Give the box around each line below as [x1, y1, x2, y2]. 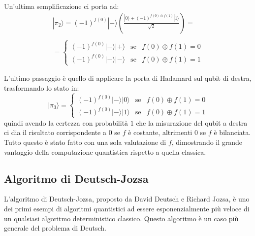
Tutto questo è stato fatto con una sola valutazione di [4, 136, 166, 147]
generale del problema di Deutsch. [4, 223, 107, 233]
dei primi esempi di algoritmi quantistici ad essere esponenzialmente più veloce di [4, 203, 250, 213]
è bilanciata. [214, 127, 251, 137]
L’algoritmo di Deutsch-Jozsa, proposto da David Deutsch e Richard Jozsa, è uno [4, 194, 250, 204]
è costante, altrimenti [128, 127, 192, 137]
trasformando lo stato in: [4, 82, 79, 93]
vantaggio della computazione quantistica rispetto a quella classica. [4, 146, 206, 157]
